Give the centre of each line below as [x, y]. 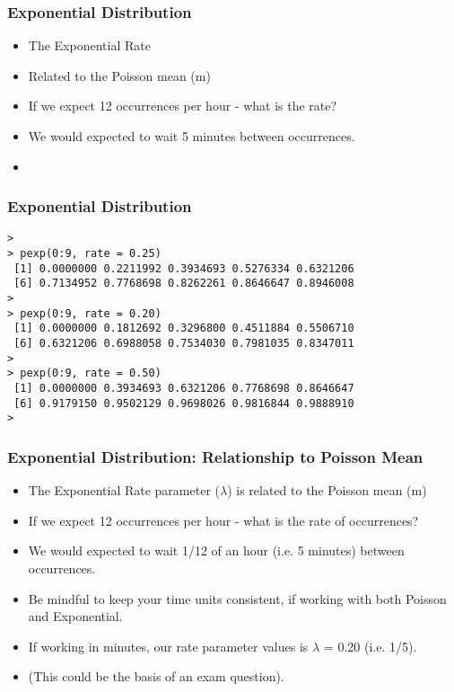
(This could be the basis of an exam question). [156, 676]
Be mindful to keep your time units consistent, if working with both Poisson [237, 598]
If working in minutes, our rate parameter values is [168, 646]
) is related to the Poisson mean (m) [327, 490]
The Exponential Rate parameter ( [124, 490]
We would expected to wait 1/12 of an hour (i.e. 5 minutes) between [216, 550]
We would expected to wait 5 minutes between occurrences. [192, 136]
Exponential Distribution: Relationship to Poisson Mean [215, 456]
